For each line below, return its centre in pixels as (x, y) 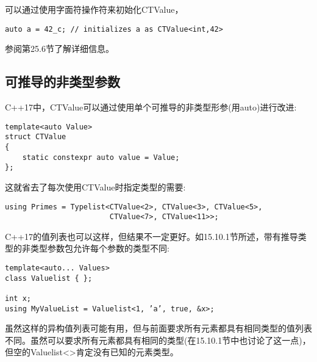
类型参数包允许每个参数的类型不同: (100, 248)
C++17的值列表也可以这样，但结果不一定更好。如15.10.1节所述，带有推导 (151, 236)
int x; (18, 298)
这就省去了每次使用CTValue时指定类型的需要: (95, 186)
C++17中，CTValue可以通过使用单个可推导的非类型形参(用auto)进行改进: (151, 107)
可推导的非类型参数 (62, 81)
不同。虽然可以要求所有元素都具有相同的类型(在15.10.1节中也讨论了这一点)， (158, 340)
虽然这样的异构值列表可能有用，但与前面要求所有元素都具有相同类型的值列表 (158, 328)
